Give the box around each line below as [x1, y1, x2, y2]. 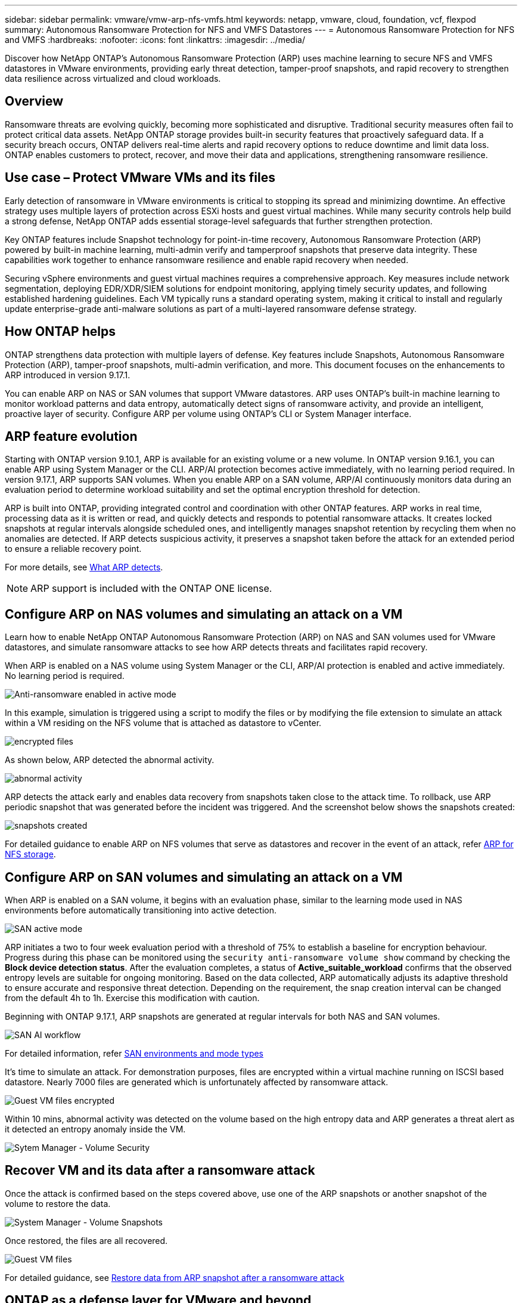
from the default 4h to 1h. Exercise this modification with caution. [5, 993, 260, 1004]
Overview [5, 94, 64, 109]
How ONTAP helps [5, 324, 116, 339]
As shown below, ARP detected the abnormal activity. [5, 755, 215, 765]
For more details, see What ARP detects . [5, 562, 163, 573]
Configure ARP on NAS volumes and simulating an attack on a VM [5, 606, 403, 622]
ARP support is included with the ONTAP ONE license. [30, 582, 272, 595]
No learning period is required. [5, 671, 125, 681]
